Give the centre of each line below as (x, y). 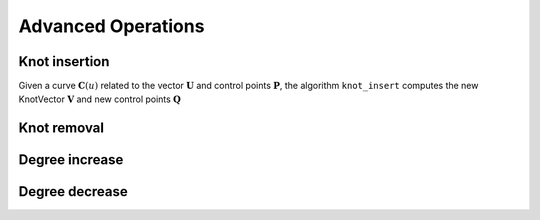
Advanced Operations (111, 26)
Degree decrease (73, 191)
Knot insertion (64, 61)
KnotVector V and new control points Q (100, 99)
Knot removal (61, 128)
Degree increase (71, 160)
